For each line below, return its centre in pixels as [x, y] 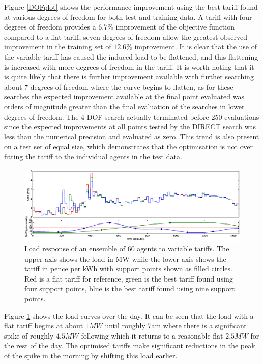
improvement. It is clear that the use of [196, 47]
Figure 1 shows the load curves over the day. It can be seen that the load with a [129, 315]
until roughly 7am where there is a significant [176, 326]
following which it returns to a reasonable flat [152, 335]
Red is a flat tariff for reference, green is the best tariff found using [129, 278]
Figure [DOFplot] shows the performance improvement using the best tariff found [131, 7]
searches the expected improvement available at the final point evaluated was [124, 96]
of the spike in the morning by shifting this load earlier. [91, 356]
